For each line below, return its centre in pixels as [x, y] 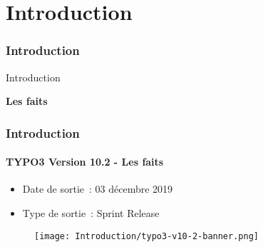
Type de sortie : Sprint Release [91, 213]
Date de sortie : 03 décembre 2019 [98, 189]
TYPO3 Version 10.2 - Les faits [85, 162]
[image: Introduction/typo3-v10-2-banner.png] [146, 236]
